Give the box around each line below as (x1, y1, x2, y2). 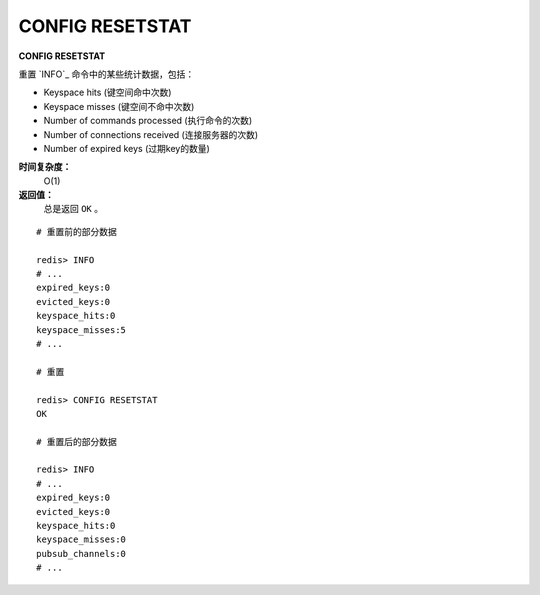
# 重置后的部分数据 (36, 436, 117, 447)
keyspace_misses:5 (36, 324, 127, 335)
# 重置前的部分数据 (36, 226, 117, 237)
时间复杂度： (18, 161, 72, 173)
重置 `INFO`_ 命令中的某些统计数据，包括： (18, 68, 195, 80)
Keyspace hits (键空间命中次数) (43, 86, 172, 99)
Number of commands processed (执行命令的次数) (43, 115, 253, 127)
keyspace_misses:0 (36, 534, 127, 545)
